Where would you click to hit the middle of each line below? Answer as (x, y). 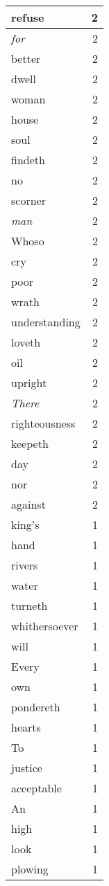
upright (29, 383)
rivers (25, 565)
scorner (28, 200)
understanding (46, 322)
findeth (28, 160)
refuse (28, 17)
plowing (30, 869)
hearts (26, 727)
